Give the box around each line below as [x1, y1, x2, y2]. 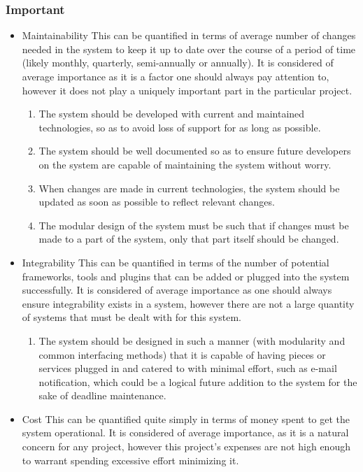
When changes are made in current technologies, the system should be [38, 180, 340, 195]
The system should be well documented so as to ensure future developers [38, 143, 351, 158]
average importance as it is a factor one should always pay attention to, [22, 69, 329, 83]
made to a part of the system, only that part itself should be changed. [38, 231, 339, 246]
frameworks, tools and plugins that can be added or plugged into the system [22, 269, 350, 283]
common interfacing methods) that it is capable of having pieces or [38, 347, 326, 362]
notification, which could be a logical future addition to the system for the [38, 374, 357, 389]
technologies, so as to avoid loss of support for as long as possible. [38, 120, 321, 134]
